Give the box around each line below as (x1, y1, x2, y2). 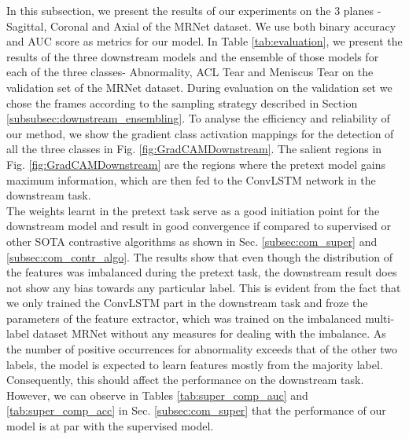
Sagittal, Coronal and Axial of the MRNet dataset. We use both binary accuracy (6, 17, 396, 34)
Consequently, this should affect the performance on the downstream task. (6, 371, 364, 388)
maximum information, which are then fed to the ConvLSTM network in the (6, 171, 376, 188)
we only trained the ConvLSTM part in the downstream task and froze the (6, 294, 368, 311)
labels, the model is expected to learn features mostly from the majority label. (6, 356, 383, 372)
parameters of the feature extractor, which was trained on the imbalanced (6, 309, 362, 326)
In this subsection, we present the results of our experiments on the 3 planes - (6, 2, 381, 18)
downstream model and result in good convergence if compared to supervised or (6, 218, 391, 234)
